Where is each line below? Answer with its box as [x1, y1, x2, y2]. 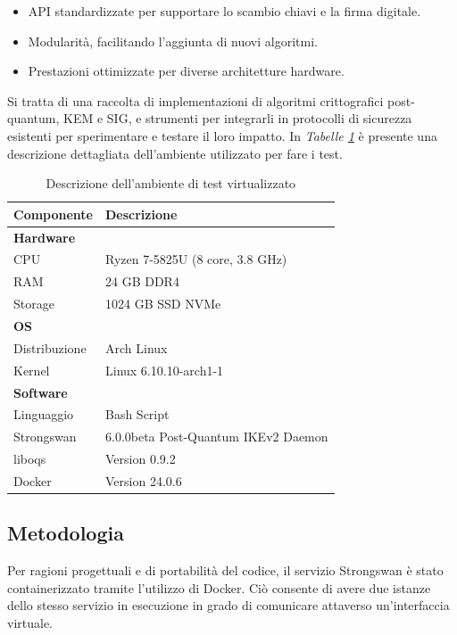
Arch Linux [105, 338, 168, 357]
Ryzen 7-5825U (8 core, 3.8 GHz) [105, 250, 287, 268]
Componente [13, 204, 93, 223]
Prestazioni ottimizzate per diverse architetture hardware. [28, 62, 345, 80]
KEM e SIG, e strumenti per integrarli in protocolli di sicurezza [63, 109, 412, 128]
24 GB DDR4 [105, 272, 179, 291]
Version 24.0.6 [105, 471, 182, 490]
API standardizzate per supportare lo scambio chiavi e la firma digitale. [28, 2, 421, 20]
